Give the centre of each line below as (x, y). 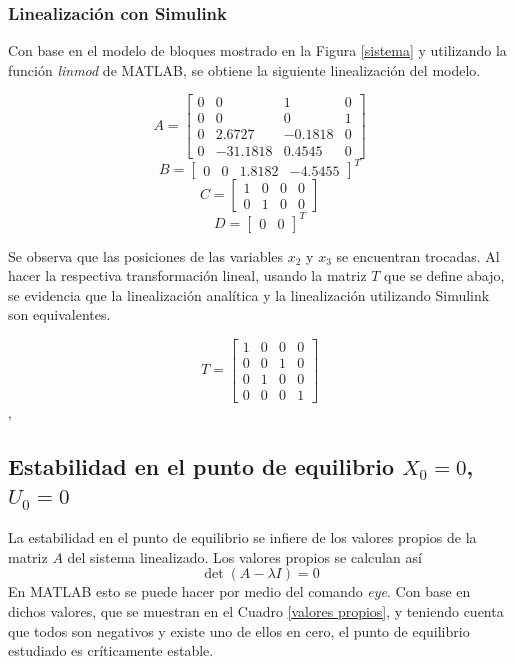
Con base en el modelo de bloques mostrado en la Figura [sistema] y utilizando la (257, 50)
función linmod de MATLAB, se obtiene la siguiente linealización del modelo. (244, 69)
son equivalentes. (59, 314)
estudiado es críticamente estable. (111, 650)
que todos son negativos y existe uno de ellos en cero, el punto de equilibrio (239, 630)
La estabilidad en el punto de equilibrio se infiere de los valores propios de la (242, 537)
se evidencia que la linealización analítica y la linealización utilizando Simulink (249, 294)
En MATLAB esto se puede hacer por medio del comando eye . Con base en (239, 591)
